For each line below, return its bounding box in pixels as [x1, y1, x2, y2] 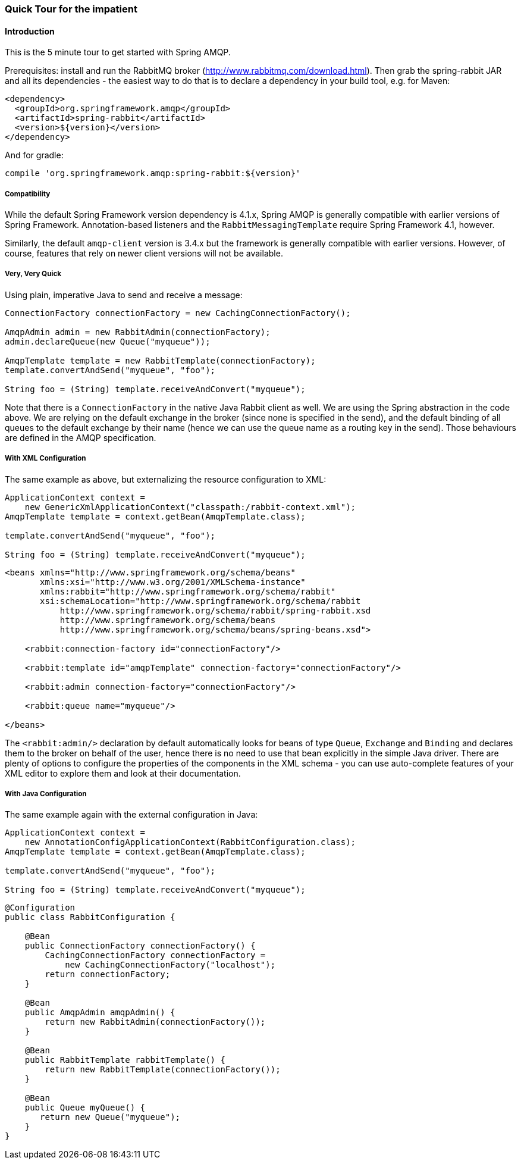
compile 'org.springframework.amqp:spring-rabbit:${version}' [5, 168, 301, 179]
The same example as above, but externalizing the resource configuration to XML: [5, 474, 327, 484]
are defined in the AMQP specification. [5, 432, 156, 443]
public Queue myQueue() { [24, 1103, 146, 1113]
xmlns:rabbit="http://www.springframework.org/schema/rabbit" [40, 586, 336, 596]
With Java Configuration [5, 789, 87, 798]
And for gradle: [5, 150, 64, 161]
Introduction [5, 26, 55, 36]
